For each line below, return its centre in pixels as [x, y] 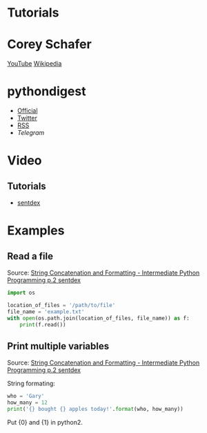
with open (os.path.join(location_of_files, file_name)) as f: [98, 318]
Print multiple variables [58, 346]
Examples [36, 231]
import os [21, 293]
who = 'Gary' [26, 396]
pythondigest [47, 92]
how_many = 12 [28, 403]
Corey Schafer [49, 45]
